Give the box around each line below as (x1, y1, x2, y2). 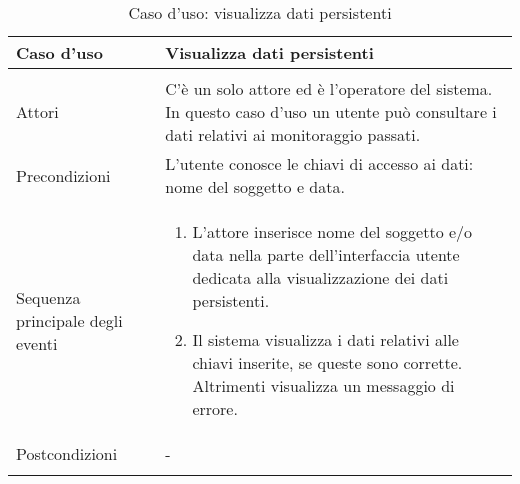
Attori (16, 100, 59, 123)
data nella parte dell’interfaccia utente (192, 243, 460, 266)
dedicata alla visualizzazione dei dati (192, 266, 449, 289)
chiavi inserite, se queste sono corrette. (192, 351, 463, 374)
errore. (192, 397, 238, 420)
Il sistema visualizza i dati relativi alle (192, 328, 459, 351)
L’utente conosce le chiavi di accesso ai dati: (165, 152, 474, 175)
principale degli (16, 308, 123, 332)
